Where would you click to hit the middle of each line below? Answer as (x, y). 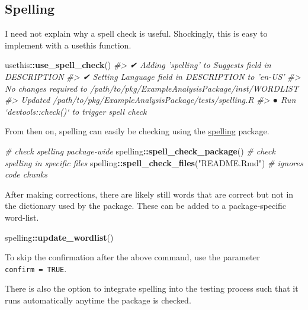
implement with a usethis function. (68, 45)
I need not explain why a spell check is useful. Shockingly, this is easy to (136, 33)
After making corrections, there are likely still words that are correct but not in (149, 194)
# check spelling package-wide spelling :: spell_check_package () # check (140, 151)
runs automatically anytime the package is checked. (98, 300)
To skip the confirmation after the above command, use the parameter (132, 257)
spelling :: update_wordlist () (59, 237)
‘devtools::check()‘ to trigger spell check (76, 111)
